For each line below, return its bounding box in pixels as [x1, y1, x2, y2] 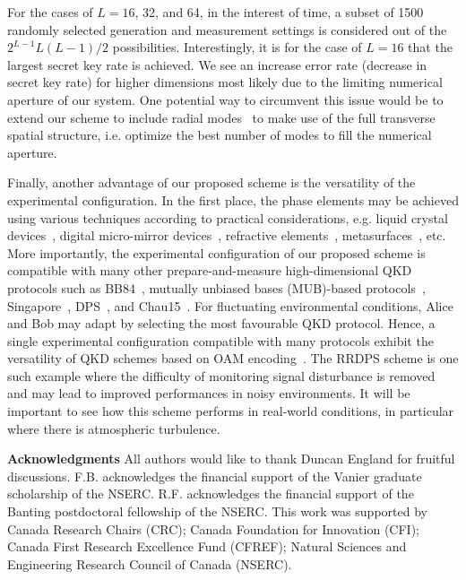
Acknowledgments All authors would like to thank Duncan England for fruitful [7, 449, 455, 468]
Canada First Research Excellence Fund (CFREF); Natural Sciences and [7, 537, 407, 556]
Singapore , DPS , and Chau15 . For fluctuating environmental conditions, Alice [7, 296, 453, 315]
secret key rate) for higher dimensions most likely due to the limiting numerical [7, 73, 443, 91]
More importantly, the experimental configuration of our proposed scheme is [7, 243, 426, 262]
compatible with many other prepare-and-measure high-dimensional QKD [7, 261, 412, 280]
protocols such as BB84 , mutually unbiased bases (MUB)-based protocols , [7, 278, 426, 297]
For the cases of [7, 3, 93, 21]
